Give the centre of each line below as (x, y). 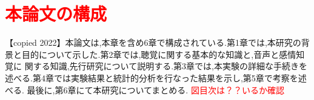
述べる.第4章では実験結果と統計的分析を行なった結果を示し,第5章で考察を (152, 77)
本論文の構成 (56, 14)
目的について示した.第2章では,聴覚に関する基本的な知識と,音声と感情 (159, 54)
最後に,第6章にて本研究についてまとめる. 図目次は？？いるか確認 (155, 89)
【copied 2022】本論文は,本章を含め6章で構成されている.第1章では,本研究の (153, 42)
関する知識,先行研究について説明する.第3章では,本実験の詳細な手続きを (166, 66)
